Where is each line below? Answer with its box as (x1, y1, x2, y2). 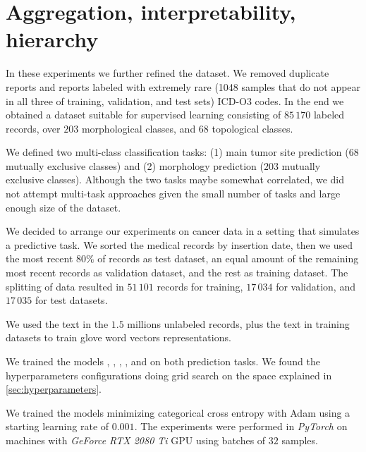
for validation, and (276, 279, 355, 293)
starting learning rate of (6, 419, 109, 434)
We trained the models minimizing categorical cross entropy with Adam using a (6, 405, 350, 420)
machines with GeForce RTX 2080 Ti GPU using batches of (6, 432, 266, 447)
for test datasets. (35, 293, 108, 307)
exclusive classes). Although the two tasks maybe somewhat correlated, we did (6, 172, 345, 187)
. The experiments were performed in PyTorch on (134, 419, 348, 434)
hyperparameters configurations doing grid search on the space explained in (6, 367, 332, 382)
